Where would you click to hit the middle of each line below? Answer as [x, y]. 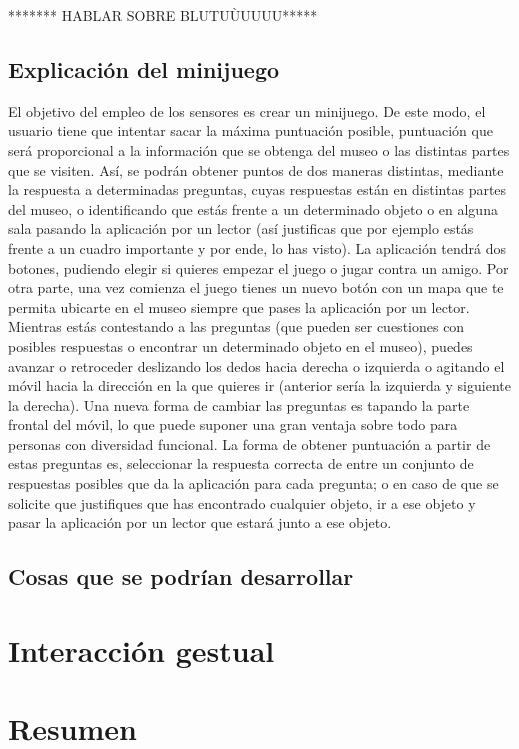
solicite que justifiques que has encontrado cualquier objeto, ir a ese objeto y [242, 502]
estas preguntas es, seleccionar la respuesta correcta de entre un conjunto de [241, 463]
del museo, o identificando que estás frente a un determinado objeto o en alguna [253, 208]
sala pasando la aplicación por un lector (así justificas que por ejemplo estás [241, 228]
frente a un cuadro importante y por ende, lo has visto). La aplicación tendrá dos [257, 247]
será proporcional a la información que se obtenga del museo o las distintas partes [259, 149]
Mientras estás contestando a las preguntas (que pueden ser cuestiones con [236, 326]
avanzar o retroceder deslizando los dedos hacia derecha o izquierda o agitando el [256, 365]
